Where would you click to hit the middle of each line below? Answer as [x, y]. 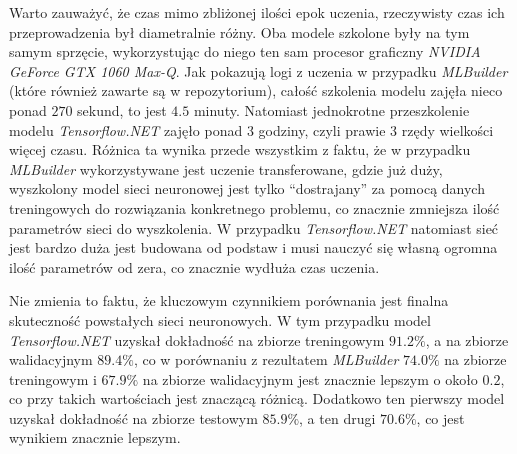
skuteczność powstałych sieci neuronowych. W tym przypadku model [220, 319]
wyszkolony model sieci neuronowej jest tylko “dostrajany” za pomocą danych [247, 188]
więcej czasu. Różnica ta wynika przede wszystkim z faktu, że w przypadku [240, 149]
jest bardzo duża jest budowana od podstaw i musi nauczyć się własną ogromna [253, 247]
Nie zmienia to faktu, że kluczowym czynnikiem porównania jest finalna [229, 300]
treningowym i [53, 378]
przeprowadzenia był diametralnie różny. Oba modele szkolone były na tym [239, 31]
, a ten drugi [337, 417]
